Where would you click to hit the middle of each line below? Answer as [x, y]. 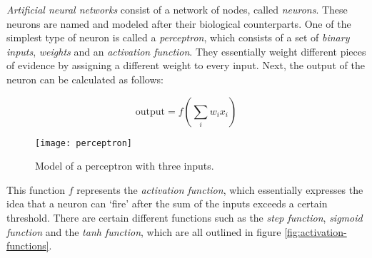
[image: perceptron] [84, 143]
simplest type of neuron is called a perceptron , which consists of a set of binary [178, 37]
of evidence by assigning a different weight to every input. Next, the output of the [186, 65]
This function [36, 189]
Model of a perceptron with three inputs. [125, 166]
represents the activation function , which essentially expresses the [220, 189]
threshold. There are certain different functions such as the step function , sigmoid [185, 217]
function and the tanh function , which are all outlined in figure [144, 231]
